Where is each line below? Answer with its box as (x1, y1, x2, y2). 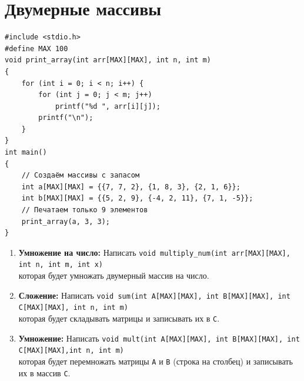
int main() (5, 148, 47, 157)
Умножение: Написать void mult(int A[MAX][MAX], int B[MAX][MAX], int (18, 332, 300, 344)
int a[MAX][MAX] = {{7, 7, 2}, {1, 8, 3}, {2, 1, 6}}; (21, 182, 240, 191)
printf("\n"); (38, 113, 93, 122)
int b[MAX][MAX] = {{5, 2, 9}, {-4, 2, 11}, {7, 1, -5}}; (21, 194, 253, 203)
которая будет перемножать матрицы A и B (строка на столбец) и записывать (18, 355, 293, 367)
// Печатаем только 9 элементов (21, 206, 148, 215)
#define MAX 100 (5, 44, 68, 53)
